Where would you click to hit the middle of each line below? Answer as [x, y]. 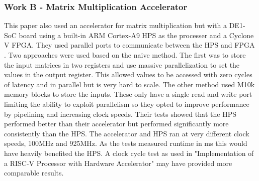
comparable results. [34, 173]
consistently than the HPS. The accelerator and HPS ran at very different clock [127, 133]
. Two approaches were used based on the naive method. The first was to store [125, 55]
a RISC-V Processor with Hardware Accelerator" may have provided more [118, 163]
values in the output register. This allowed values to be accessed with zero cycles [128, 74]
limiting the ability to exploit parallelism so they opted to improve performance [127, 104]
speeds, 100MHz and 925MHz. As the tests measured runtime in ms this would [126, 143]
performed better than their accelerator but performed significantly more [116, 124]
